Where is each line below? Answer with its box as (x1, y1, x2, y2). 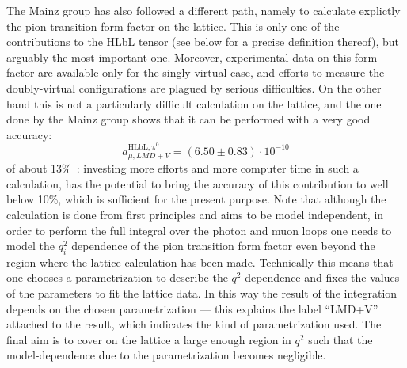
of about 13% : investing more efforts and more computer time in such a (6, 160, 359, 176)
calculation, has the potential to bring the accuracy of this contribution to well (6, 175, 389, 192)
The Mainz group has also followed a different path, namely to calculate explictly (6, 2, 401, 18)
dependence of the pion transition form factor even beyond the (71, 237, 375, 254)
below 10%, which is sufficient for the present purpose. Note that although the (6, 191, 386, 207)
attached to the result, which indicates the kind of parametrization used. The (6, 316, 382, 332)
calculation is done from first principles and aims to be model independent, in (6, 206, 384, 222)
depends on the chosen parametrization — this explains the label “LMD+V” (6, 300, 378, 317)
